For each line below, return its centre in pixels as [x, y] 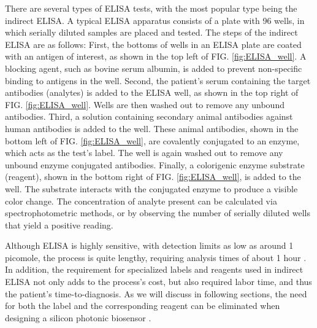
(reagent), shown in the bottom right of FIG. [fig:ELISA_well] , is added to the [153, 177]
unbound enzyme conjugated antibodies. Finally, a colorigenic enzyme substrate [155, 164]
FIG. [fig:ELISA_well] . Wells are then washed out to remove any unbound [145, 104]
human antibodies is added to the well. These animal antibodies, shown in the [152, 128]
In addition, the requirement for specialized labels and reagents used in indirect [154, 269]
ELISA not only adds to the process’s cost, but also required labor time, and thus [158, 282]
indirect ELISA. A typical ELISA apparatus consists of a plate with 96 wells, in [155, 20]
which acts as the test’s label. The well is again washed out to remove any [144, 153]
